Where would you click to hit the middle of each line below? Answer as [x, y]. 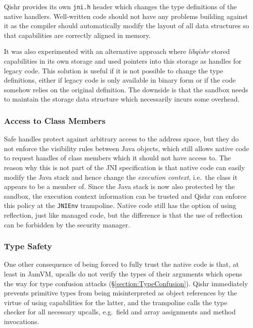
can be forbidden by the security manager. [67, 224]
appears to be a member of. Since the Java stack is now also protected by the [119, 186]
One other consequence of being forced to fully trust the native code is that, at [121, 264]
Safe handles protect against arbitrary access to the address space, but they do [121, 139]
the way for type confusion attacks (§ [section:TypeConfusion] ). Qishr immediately [126, 283]
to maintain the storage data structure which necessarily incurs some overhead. [122, 99]
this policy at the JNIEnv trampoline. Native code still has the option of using [120, 205]
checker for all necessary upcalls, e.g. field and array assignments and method [120, 312]
